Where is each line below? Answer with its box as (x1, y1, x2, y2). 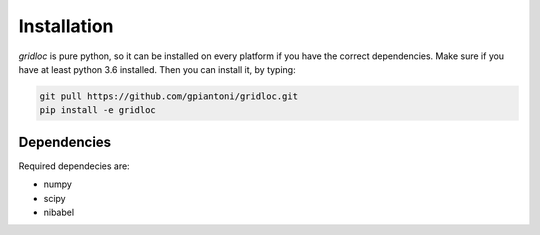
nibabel (43, 206, 75, 218)
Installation (18, 15, 114, 37)
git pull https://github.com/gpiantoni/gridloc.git (39, 90, 299, 102)
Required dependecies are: (18, 160, 130, 172)
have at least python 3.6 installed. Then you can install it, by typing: (18, 63, 296, 75)
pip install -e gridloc (39, 105, 157, 116)
